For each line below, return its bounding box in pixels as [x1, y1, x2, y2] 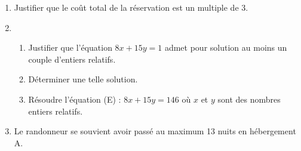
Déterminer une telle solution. [28, 73, 138, 85]
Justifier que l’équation [28, 41, 112, 54]
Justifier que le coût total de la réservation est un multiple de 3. [14, 1, 248, 13]
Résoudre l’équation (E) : [28, 93, 121, 105]
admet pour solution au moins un [164, 41, 287, 54]
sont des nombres [217, 93, 281, 105]
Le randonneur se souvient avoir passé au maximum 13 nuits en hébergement [14, 125, 296, 137]
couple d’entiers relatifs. [28, 53, 116, 65]
